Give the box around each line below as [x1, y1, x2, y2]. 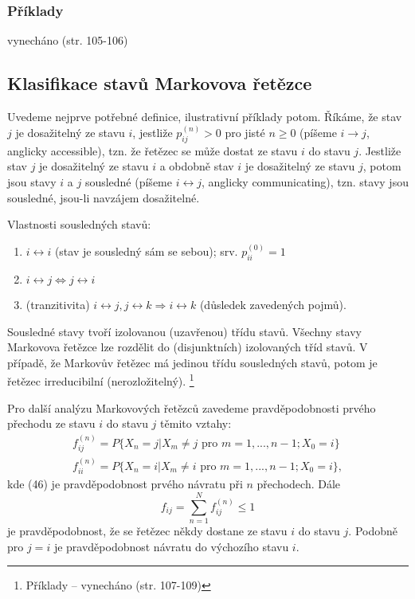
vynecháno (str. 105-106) [7, 32, 128, 49]
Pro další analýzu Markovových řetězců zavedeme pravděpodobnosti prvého [7, 399, 376, 416]
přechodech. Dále [256, 476, 341, 492]
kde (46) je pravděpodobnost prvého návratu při [7, 476, 243, 492]
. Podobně [348, 523, 397, 539]
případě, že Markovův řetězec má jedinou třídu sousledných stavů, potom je [7, 354, 378, 370]
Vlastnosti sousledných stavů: [7, 216, 151, 233]
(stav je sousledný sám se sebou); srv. [54, 243, 238, 260]
